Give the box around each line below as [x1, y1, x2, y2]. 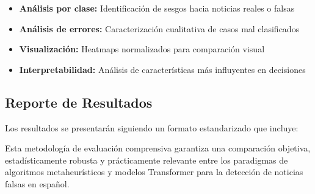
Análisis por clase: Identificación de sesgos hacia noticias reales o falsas [19, 2, 295, 14]
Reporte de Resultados [5, 92, 153, 111]
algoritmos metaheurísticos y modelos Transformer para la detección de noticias [5, 165, 303, 178]
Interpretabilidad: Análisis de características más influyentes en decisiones [19, 63, 306, 75]
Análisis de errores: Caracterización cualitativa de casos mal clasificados [19, 22, 300, 35]
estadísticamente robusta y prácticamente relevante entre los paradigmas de [5, 153, 288, 166]
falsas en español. [5, 177, 70, 190]
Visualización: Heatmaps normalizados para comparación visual [19, 43, 265, 55]
